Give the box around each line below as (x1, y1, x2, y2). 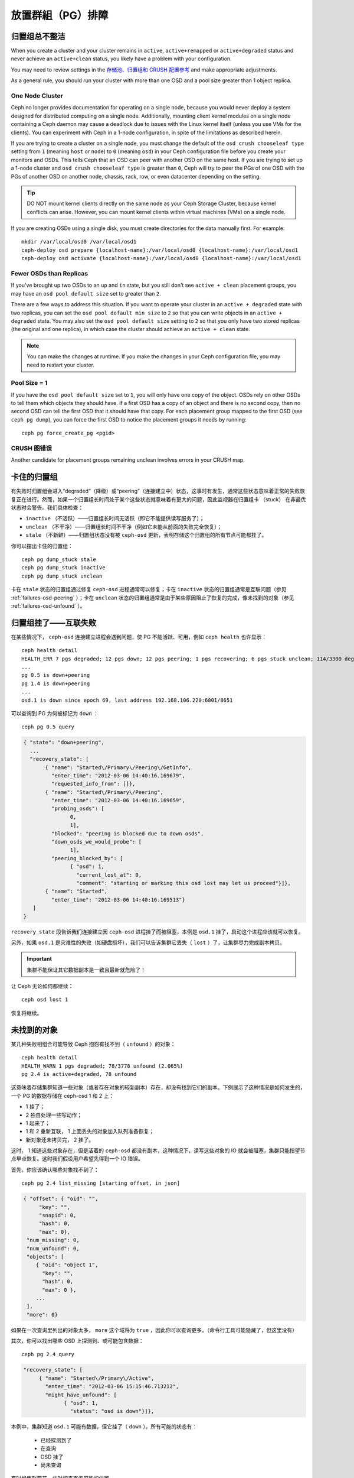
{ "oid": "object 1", (35, 1262, 99, 1268)
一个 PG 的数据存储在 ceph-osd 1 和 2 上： (11, 1092, 114, 1099)
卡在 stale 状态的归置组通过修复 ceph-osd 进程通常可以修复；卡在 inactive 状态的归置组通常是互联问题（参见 (11, 586, 287, 593)
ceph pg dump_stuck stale (21, 556, 97, 563)
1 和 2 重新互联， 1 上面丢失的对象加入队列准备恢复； (25, 1128, 155, 1135)
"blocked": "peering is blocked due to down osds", (51, 830, 204, 837)
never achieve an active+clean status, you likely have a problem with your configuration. (11, 55, 232, 62)
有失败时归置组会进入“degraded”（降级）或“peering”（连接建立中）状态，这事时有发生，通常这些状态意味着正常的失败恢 (11, 488, 305, 495)
